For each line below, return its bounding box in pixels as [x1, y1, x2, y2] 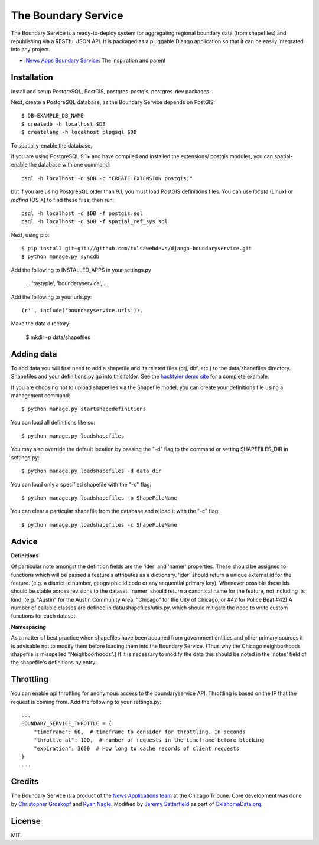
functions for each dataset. [11, 612, 77, 619]
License [11, 815, 41, 826]
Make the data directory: [11, 320, 71, 327]
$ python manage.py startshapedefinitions [21, 406, 147, 413]
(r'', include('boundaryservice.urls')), [21, 307, 143, 314]
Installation [11, 72, 53, 82]
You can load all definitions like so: [11, 419, 96, 426]
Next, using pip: [11, 231, 50, 239]
